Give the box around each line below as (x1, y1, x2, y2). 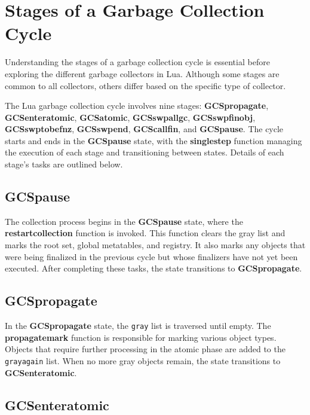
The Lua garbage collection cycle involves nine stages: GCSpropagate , (5, 99, 269, 112)
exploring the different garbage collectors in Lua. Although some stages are (5, 67, 280, 80)
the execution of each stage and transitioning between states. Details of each (5, 146, 284, 158)
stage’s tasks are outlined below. (5, 158, 123, 170)
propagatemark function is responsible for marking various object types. (5, 331, 277, 343)
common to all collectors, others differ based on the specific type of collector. (5, 79, 286, 91)
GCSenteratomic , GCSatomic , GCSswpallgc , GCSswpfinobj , (5, 111, 256, 123)
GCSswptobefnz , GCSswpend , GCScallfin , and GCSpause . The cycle (5, 123, 284, 135)
